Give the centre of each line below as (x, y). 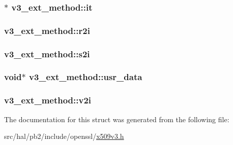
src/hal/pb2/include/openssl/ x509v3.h (64, 136)
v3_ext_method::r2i (47, 30)
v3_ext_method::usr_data (85, 77)
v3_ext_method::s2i (47, 53)
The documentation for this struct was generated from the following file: (117, 119)
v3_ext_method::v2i (48, 100)
